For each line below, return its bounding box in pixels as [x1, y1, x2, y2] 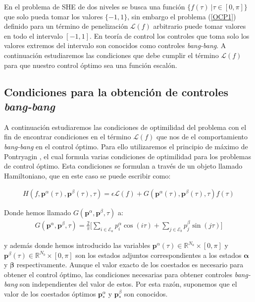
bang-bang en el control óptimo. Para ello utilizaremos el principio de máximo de [4, 141, 248, 151]
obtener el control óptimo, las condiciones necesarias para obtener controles [4, 269, 233, 279]
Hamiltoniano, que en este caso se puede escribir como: [4, 170, 171, 181]
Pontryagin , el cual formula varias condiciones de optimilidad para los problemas [4, 151, 251, 161]
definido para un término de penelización [4, 21, 128, 31]
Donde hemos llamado [4, 207, 71, 218]
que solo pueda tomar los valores [4, 11, 103, 21]
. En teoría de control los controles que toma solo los [90, 30, 250, 41]
